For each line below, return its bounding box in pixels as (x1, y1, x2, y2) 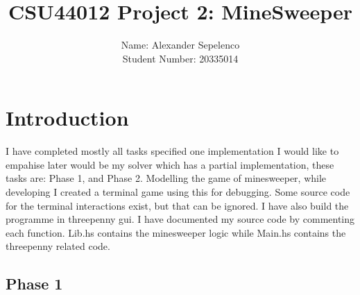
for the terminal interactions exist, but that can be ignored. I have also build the (6, 198, 349, 212)
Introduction (6, 103, 129, 132)
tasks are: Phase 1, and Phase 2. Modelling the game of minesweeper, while (6, 171, 327, 185)
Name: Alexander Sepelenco (121, 37, 240, 52)
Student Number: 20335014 (122, 51, 239, 65)
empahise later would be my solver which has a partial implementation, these (6, 157, 334, 171)
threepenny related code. (6, 239, 110, 253)
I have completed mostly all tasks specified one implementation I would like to (6, 144, 339, 158)
